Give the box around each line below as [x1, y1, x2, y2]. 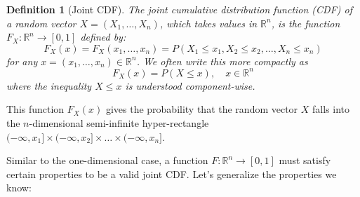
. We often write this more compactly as [136, 53, 308, 68]
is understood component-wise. [125, 78, 255, 93]
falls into [312, 102, 350, 116]
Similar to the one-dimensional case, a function [6, 153, 208, 168]
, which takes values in [159, 15, 258, 30]
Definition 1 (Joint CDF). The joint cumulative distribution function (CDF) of [6, 2, 353, 16]
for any [6, 53, 38, 68]
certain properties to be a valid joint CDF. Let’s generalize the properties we [6, 166, 337, 181]
